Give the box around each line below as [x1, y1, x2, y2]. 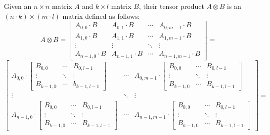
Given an [4, 1, 32, 11]
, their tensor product [138, 1, 204, 11]
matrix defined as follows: [62, 10, 140, 21]
